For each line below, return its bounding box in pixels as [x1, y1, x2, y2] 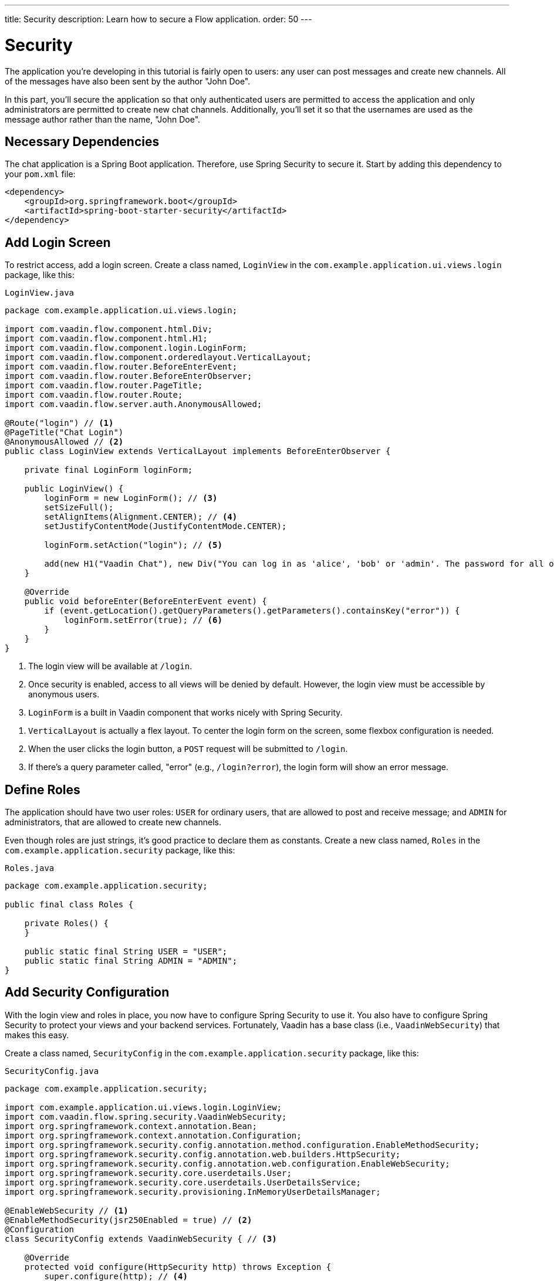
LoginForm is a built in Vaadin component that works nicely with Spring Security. [28, 707, 343, 718]
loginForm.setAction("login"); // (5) [44, 540, 222, 550]
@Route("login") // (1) [5, 418, 114, 428]
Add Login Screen [5, 235, 111, 250]
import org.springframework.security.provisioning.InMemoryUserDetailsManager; [5, 1187, 381, 1197]
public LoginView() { [24, 484, 124, 494]
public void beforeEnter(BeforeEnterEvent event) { [24, 597, 267, 606]
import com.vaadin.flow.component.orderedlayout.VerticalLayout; [5, 353, 312, 362]
